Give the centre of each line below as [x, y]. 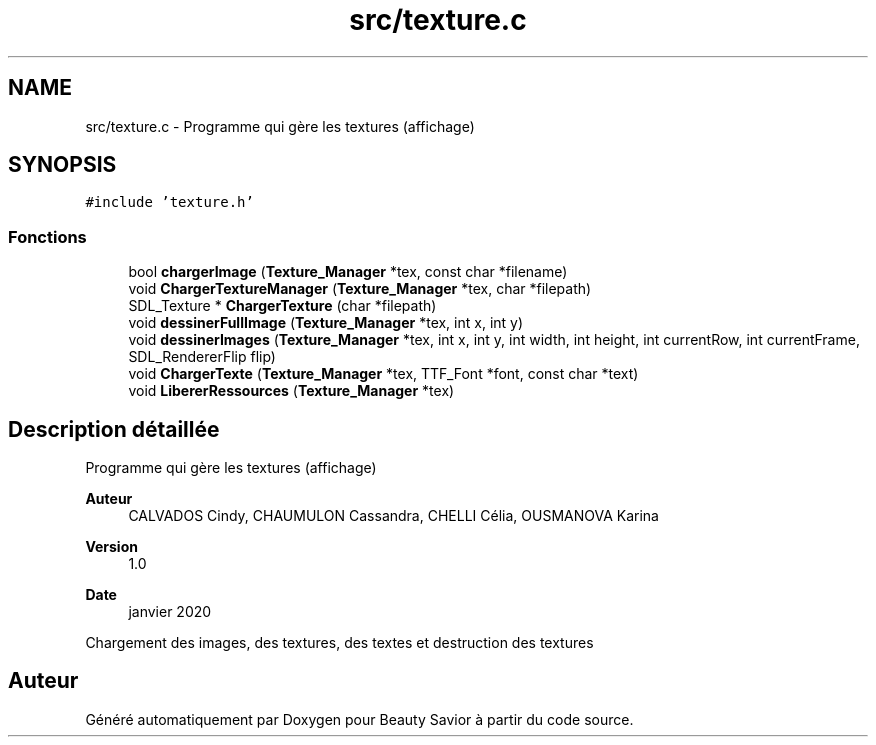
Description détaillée [114, 429]
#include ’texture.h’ [169, 202]
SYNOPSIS [62, 165]
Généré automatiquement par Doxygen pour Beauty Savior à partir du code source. [359, 719]
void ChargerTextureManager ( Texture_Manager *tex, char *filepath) [360, 289]
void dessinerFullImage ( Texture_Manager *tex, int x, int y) [326, 323]
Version [111, 547]
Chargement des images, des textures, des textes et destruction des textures [339, 643]
